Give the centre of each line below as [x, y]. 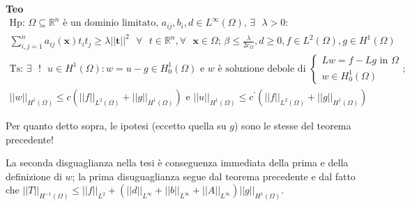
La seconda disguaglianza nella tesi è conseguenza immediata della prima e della [177, 163]
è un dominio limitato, [111, 23]
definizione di [34, 176]
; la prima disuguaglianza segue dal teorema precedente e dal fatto [214, 176]
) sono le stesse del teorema [293, 125]
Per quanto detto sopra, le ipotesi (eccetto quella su [116, 125]
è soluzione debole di [262, 69]
